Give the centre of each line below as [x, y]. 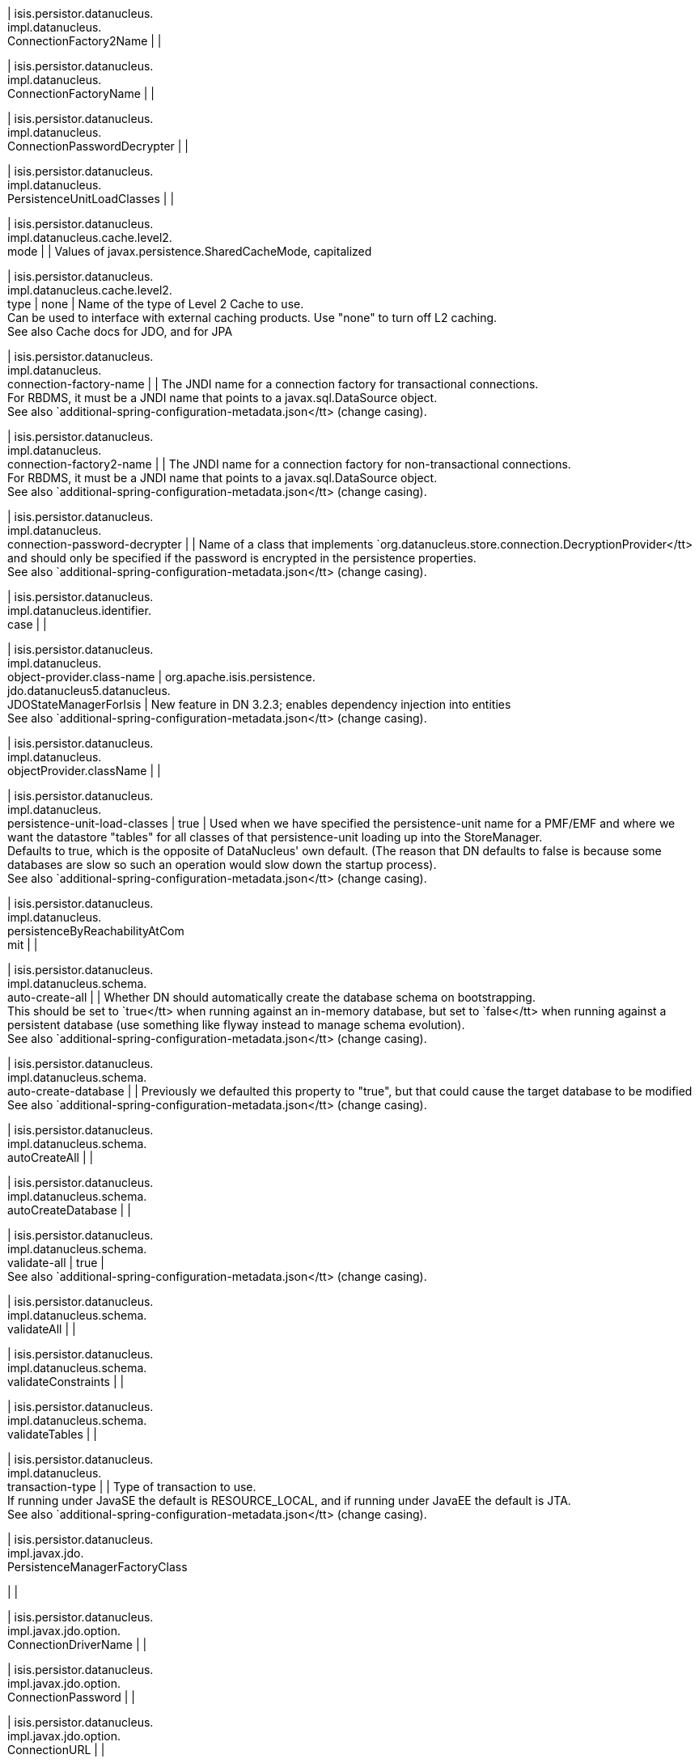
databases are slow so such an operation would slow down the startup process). [222, 865]
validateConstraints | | [66, 1382]
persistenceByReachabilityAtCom [96, 931]
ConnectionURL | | [56, 1750]
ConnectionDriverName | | [77, 1644]
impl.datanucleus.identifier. [79, 610]
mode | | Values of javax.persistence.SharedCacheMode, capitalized [190, 251]
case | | [27, 624]
